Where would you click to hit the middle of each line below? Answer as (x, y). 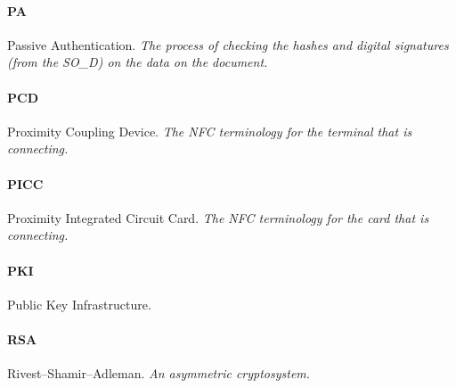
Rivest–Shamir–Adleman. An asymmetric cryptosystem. (159, 373)
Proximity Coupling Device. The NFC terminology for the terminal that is (210, 131)
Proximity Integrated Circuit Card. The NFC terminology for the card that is (218, 217)
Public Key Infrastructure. (79, 304)
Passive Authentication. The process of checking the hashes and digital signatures (228, 44)
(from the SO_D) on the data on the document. (138, 62)
